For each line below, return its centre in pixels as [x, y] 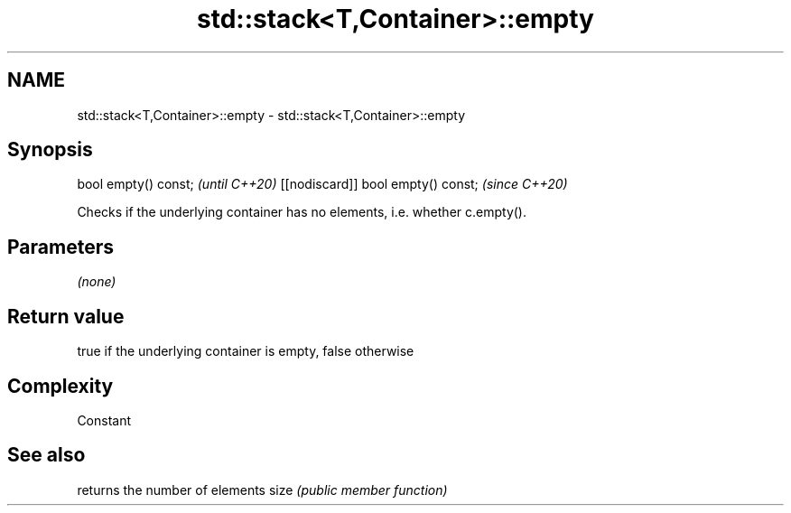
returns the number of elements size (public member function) [262, 490]
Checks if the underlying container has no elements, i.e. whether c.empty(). [302, 212]
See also [47, 455]
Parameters [60, 247]
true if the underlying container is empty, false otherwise [246, 351]
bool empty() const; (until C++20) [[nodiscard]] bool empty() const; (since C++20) [322, 184]
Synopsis [50, 150]
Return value [66, 316]
